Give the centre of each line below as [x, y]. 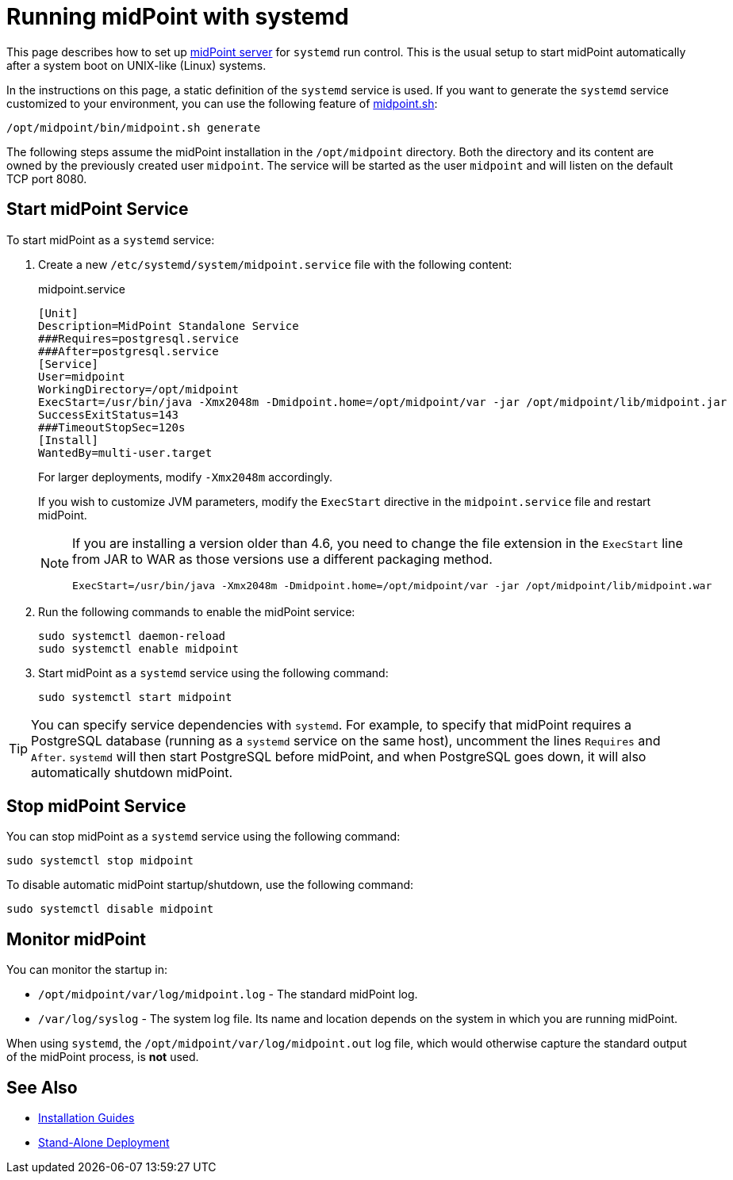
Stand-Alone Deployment [104, 1143]
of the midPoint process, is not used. [103, 1057]
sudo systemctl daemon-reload [132, 636]
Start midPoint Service [98, 209]
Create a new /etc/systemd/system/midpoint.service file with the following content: [275, 264]
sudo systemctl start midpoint [135, 697]
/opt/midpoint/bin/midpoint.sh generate [134, 127]
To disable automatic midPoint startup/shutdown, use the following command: [210, 885]
